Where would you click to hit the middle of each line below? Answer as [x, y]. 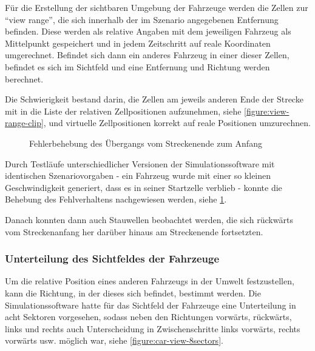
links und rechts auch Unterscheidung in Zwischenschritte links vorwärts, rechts [153, 328]
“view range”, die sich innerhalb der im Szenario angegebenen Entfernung [142, 19]
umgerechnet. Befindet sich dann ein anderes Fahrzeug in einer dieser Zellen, [147, 55]
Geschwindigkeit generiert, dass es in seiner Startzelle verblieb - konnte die [144, 187]
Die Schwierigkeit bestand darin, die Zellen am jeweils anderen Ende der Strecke [154, 99]
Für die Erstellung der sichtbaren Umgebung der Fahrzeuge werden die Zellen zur [157, 7]
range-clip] [24, 123]
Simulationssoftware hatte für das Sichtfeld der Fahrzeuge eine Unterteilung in [151, 305]
